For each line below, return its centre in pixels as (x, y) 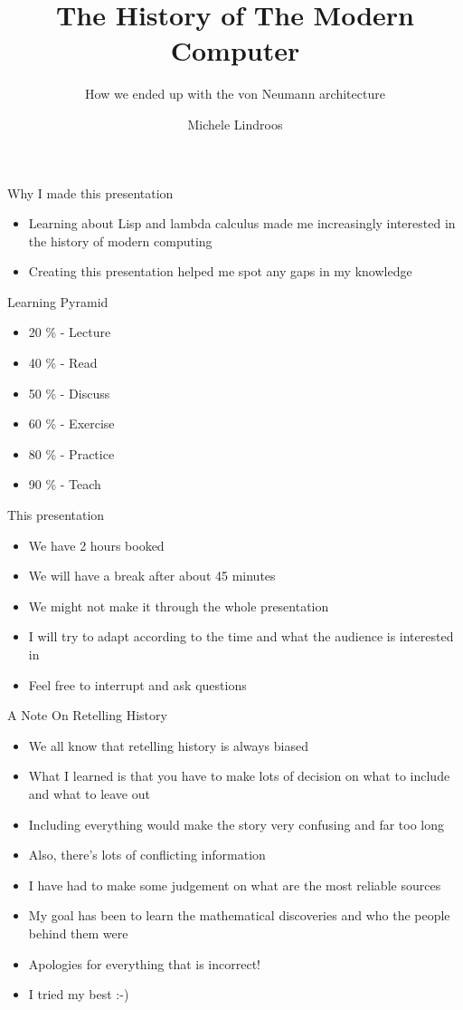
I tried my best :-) (79, 994)
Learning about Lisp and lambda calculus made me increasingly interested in (242, 223)
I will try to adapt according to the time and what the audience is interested (241, 636)
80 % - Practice (71, 453)
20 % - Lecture (70, 332)
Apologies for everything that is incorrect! (145, 963)
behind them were (78, 933)
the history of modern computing (120, 240)
